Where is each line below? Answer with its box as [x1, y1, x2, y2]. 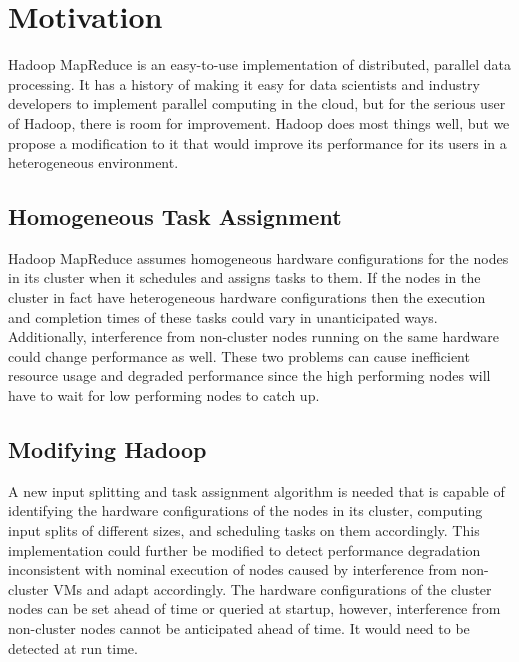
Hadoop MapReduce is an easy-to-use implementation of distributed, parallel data [8, 54, 512, 75]
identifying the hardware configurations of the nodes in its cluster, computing [8, 500, 483, 521]
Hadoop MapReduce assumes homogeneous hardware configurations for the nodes [8, 247, 509, 268]
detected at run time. [8, 637, 138, 658]
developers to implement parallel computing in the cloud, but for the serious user [8, 93, 506, 114]
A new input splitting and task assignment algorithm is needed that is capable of [8, 480, 505, 501]
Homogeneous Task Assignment [8, 201, 342, 232]
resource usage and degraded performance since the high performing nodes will [8, 365, 491, 386]
